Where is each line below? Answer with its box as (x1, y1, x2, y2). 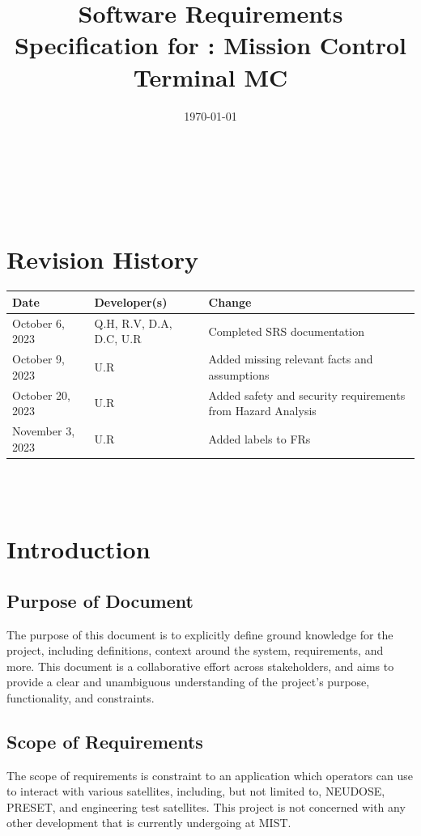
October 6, (12, 314, 65, 331)
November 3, (12, 422, 75, 439)
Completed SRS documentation (208, 322, 364, 339)
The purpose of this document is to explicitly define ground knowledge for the (6, 626, 393, 643)
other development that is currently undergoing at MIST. (6, 814, 291, 831)
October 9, (12, 350, 65, 367)
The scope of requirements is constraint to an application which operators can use (6, 766, 413, 783)
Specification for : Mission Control (14, 28, 407, 62)
